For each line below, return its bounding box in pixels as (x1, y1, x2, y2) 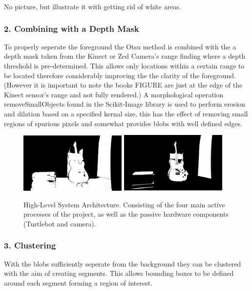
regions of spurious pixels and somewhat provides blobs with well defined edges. (4, 118, 243, 128)
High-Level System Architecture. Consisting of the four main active (23, 199, 225, 209)
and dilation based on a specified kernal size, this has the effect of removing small (4, 108, 248, 118)
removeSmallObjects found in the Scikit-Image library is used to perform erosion (4, 99, 246, 109)
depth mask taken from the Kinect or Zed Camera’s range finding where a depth (4, 51, 246, 61)
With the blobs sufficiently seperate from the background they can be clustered (4, 258, 241, 269)
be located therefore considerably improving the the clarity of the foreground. (4, 70, 236, 80)
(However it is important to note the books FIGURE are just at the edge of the (4, 80, 243, 90)
